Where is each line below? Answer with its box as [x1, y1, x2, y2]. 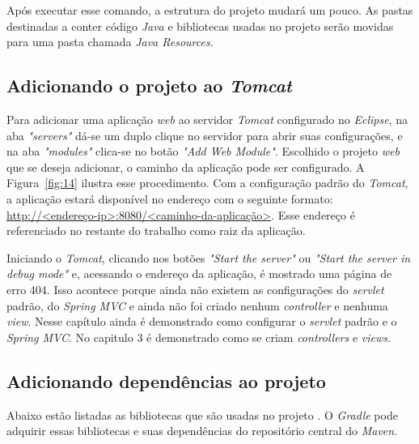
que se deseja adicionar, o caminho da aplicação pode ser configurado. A [6, 158, 365, 175]
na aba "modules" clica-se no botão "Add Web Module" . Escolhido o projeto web [6, 143, 400, 160]
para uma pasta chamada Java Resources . [6, 33, 214, 50]
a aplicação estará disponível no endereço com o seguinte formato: [6, 190, 333, 207]
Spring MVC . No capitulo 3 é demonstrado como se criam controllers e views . [6, 328, 391, 345]
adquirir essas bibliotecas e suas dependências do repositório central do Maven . [6, 422, 398, 439]
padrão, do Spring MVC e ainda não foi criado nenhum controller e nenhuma [6, 297, 388, 314]
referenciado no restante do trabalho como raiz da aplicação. [6, 222, 306, 239]
